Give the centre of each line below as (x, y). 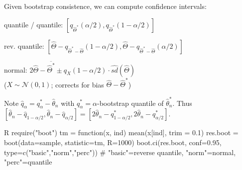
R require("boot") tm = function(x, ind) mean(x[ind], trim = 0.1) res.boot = (121, 132)
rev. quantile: (24, 45)
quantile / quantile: (34, 24)
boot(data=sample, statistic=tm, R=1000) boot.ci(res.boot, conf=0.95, (113, 142)
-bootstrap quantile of (130, 103)
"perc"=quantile (28, 162)
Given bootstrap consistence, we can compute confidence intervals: (105, 6)
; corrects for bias (77, 84)
